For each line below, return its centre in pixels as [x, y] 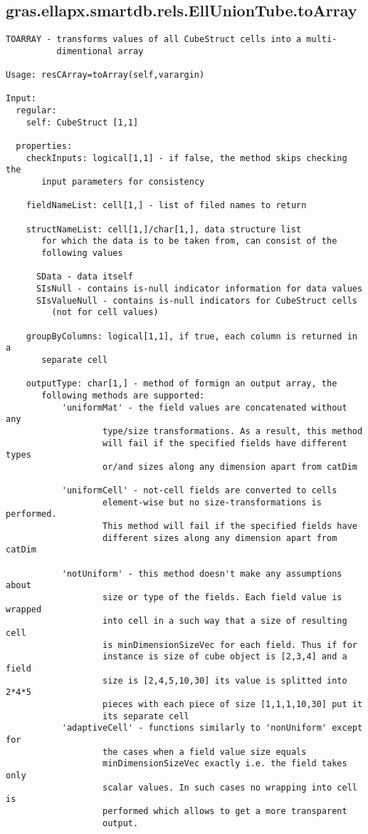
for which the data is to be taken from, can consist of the [189, 241]
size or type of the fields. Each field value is [222, 598]
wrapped [24, 609]
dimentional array [100, 51]
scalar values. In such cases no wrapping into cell [230, 787]
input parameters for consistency [123, 182]
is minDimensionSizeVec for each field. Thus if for [230, 645]
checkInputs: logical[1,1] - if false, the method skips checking [186, 158]
